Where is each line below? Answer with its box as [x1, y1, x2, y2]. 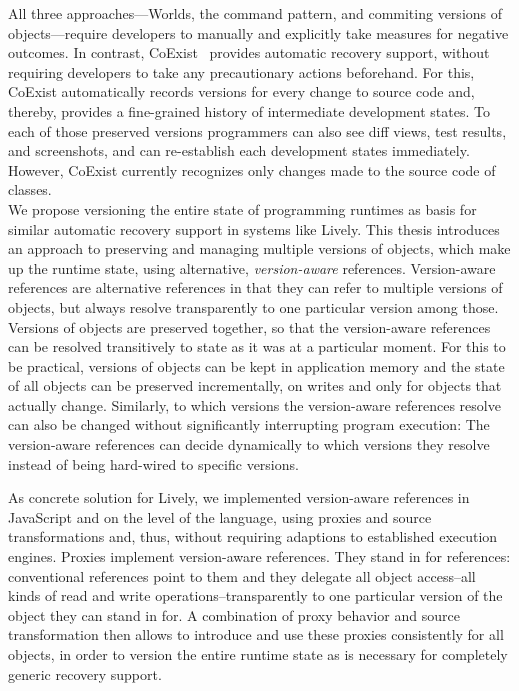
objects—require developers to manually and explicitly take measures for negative [8, 22, 509, 43]
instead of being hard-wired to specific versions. [8, 453, 299, 474]
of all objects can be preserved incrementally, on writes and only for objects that [8, 375, 502, 396]
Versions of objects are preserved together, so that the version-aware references [8, 316, 491, 337]
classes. [8, 179, 52, 200]
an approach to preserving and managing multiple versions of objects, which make [8, 238, 511, 259]
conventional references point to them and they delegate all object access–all [8, 565, 476, 586]
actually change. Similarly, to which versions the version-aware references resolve [8, 394, 501, 415]
